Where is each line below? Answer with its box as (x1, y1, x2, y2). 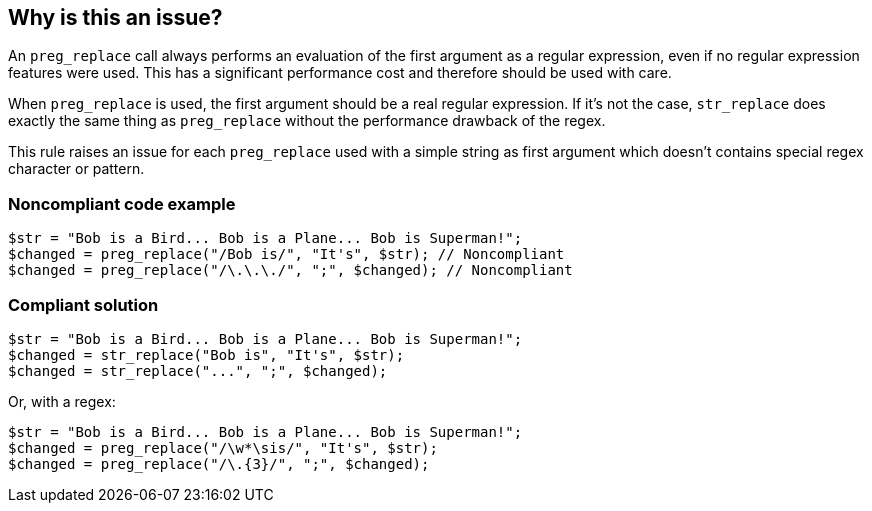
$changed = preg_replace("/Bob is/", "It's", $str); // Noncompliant (8, 246, 565, 263)
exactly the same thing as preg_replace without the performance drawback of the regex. (8, 112, 606, 130)
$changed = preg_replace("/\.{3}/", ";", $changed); (8, 455, 430, 472)
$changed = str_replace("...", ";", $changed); (8, 362, 388, 379)
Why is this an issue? (8, 5, 223, 30)
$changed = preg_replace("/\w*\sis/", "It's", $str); (8, 439, 438, 456)
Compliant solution (8, 294, 159, 315)
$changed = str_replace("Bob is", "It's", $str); (8, 346, 405, 363)
